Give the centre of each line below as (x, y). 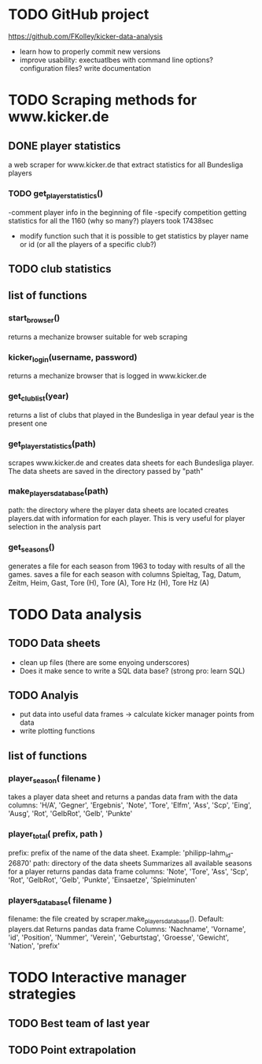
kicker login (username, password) (73, 358)
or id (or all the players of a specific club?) (88, 244)
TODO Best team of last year (79, 1023)
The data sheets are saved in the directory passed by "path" (106, 471)
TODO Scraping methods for (103, 100)
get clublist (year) (39, 397)
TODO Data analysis (75, 614)
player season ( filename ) (54, 779)
